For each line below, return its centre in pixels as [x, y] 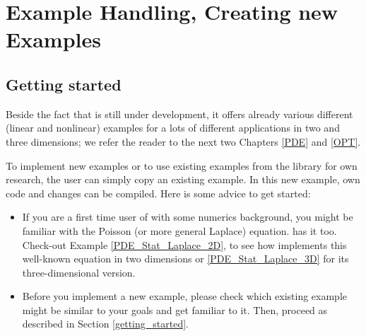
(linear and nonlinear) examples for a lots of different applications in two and [173, 128]
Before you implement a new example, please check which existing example [184, 296]
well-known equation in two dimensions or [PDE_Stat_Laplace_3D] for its [185, 259]
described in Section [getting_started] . [105, 324]
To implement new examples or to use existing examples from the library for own [182, 165]
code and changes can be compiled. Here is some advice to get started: [158, 193]
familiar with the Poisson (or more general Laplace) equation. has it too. [179, 230]
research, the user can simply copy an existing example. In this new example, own [183, 179]
